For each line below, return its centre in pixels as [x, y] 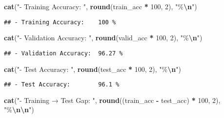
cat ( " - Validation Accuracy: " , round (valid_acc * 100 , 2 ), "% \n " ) [103, 38]
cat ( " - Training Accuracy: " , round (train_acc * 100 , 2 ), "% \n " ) [101, 6]
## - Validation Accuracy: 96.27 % [63, 53]
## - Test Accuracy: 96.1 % [62, 85]
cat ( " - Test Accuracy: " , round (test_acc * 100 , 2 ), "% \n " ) [92, 69]
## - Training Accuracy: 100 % [60, 22]
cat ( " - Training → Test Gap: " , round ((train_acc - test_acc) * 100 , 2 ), [112, 100]
